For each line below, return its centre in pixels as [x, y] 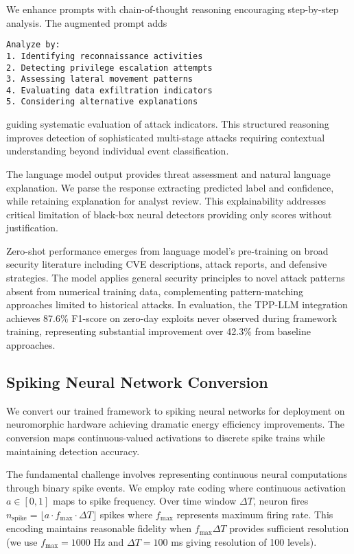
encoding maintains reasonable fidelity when [99, 528]
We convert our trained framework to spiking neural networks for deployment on [176, 410]
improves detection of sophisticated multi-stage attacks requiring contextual [166, 137]
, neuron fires [281, 501]
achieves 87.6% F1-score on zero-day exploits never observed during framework [172, 318]
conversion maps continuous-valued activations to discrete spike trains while [166, 438]
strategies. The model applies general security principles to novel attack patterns [176, 278]
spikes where [126, 514]
